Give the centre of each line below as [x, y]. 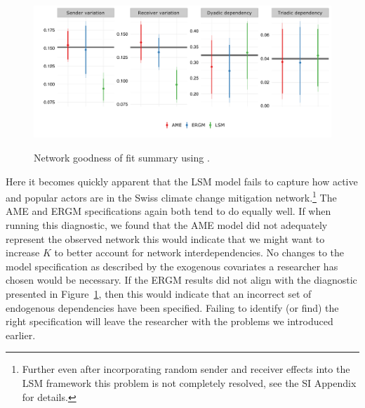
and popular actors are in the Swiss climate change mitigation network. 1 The [171, 196]
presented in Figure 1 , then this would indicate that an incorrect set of [159, 293]
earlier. [21, 335]
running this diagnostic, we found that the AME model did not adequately [167, 225]
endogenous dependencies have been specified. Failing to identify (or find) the [172, 307]
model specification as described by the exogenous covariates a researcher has [172, 266]
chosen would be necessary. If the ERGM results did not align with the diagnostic [181, 280]
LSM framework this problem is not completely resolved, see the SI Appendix [189, 382]
